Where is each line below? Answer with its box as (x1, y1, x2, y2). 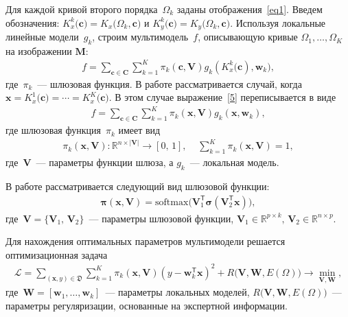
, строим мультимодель (92, 30, 189, 44)
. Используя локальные (230, 15, 326, 30)
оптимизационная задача (5, 247, 108, 261)
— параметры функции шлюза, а (36, 155, 174, 169)
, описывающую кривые (198, 30, 298, 44)
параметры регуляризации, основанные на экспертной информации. (5, 298, 288, 312)
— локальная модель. (189, 155, 279, 169)
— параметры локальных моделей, (105, 285, 250, 299)
